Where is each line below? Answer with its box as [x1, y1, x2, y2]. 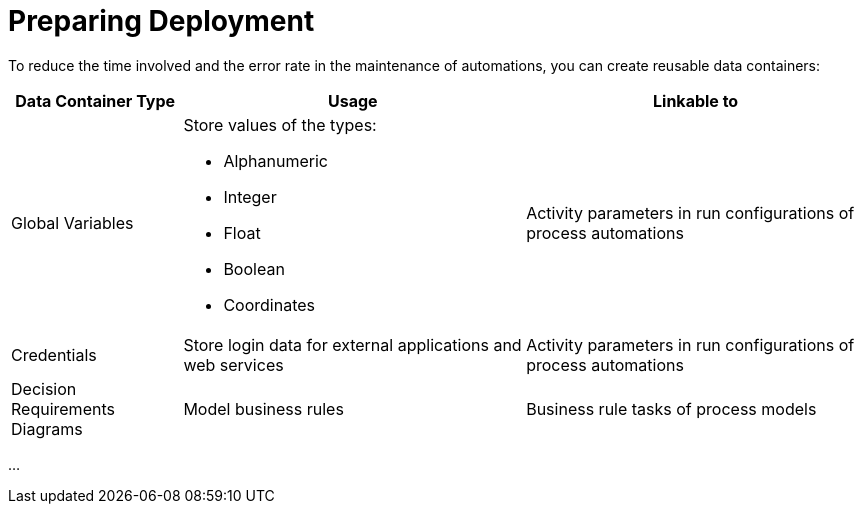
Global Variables [11, 212, 134, 233]
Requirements [11, 398, 115, 419]
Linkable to [653, 90, 739, 111]
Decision [11, 378, 77, 399]
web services [183, 354, 284, 375]
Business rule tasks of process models [526, 398, 817, 419]
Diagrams [11, 418, 83, 439]
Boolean [223, 258, 285, 279]
